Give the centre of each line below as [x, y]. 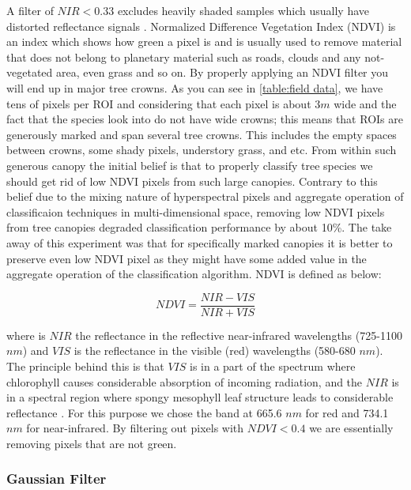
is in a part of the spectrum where [272, 366]
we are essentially [351, 428]
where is [26, 335]
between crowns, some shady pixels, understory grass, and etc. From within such [202, 150]
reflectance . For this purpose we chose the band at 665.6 [144, 412]
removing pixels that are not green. [92, 443]
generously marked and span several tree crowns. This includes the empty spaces [202, 134]
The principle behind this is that [85, 366]
